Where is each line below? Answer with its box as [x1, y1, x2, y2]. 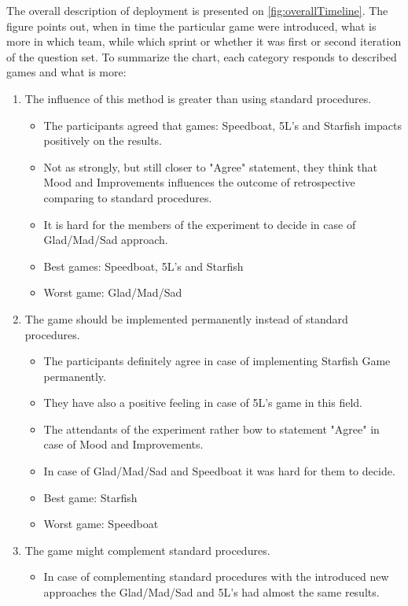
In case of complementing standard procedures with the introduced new [43, 568, 389, 585]
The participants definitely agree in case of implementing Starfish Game [43, 353, 391, 369]
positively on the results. [43, 132, 162, 149]
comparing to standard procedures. [43, 189, 212, 205]
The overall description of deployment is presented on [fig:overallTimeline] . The [6, 2, 388, 18]
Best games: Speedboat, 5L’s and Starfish [43, 257, 244, 274]
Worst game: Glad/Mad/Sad [43, 284, 182, 301]
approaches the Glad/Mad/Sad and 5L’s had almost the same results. [43, 584, 380, 600]
